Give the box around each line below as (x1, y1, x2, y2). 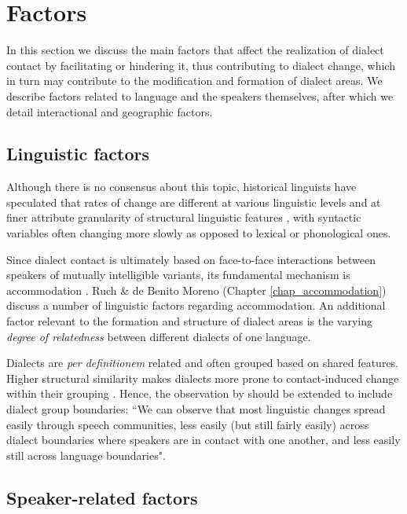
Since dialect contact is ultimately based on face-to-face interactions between (6, 251, 376, 267)
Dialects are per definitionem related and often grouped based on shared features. (6, 354, 398, 371)
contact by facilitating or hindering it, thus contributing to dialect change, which (6, 57, 395, 73)
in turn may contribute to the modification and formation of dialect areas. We (6, 72, 383, 89)
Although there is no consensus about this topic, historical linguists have (6, 178, 357, 195)
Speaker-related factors (6, 485, 198, 509)
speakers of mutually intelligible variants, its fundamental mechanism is (6, 266, 350, 283)
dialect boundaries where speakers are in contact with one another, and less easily (6, 431, 401, 448)
